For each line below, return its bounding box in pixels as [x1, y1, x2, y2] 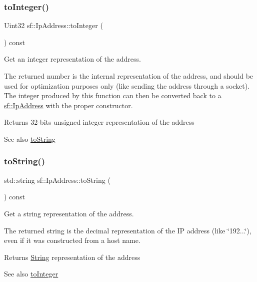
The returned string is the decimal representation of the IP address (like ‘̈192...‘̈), [4, 225, 251, 235]
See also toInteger [4, 268, 58, 279]
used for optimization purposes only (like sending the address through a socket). [4, 80, 250, 91]
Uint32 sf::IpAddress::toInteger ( [4, 20, 103, 31]
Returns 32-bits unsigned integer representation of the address [4, 117, 194, 127]
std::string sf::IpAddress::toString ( [4, 174, 110, 185]
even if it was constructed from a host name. [4, 235, 140, 245]
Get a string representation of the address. [4, 208, 134, 218]
